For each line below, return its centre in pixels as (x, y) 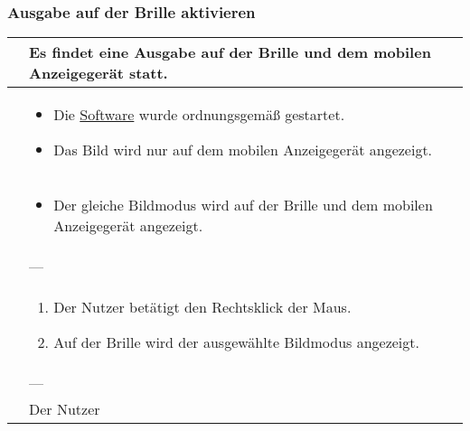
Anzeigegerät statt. (99, 73)
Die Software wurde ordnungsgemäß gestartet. (199, 115)
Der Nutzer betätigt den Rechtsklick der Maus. (202, 307)
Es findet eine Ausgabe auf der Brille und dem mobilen (230, 52)
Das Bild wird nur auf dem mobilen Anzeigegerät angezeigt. (243, 150)
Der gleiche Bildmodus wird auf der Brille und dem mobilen (243, 205)
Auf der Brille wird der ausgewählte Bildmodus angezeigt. (236, 342)
